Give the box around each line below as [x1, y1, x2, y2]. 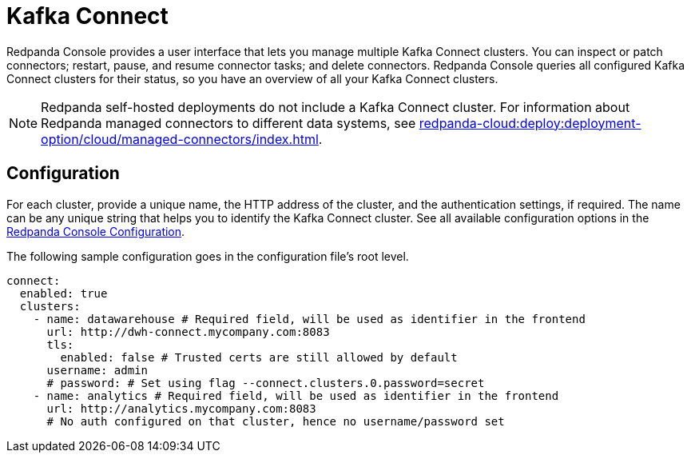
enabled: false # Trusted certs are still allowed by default [60, 350, 458, 364]
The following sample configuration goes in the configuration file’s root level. [6, 249, 409, 263]
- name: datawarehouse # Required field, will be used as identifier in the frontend [33, 312, 586, 325]
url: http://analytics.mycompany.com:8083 [46, 401, 316, 415]
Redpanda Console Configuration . [6, 224, 185, 238]
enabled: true [19, 286, 108, 300]
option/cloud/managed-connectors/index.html [41, 130, 319, 147]
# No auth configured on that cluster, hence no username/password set [46, 414, 505, 428]
